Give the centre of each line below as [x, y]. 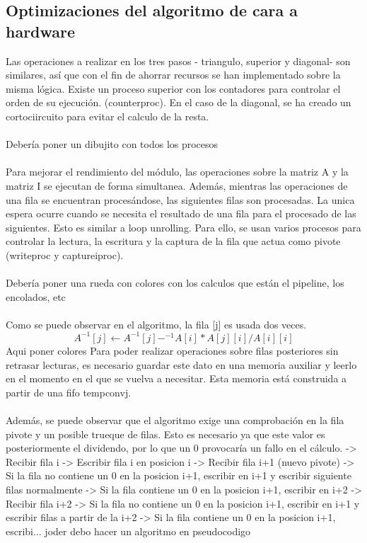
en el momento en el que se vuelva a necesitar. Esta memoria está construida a [176, 378]
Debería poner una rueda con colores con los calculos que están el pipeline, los [175, 283]
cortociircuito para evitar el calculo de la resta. [107, 116]
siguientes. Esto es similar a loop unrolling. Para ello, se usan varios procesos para [183, 227]
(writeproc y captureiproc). [65, 255]
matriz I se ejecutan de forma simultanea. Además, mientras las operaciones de [177, 185]
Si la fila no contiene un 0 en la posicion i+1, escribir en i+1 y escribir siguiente [179, 475]
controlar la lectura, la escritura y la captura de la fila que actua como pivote [173, 241]
